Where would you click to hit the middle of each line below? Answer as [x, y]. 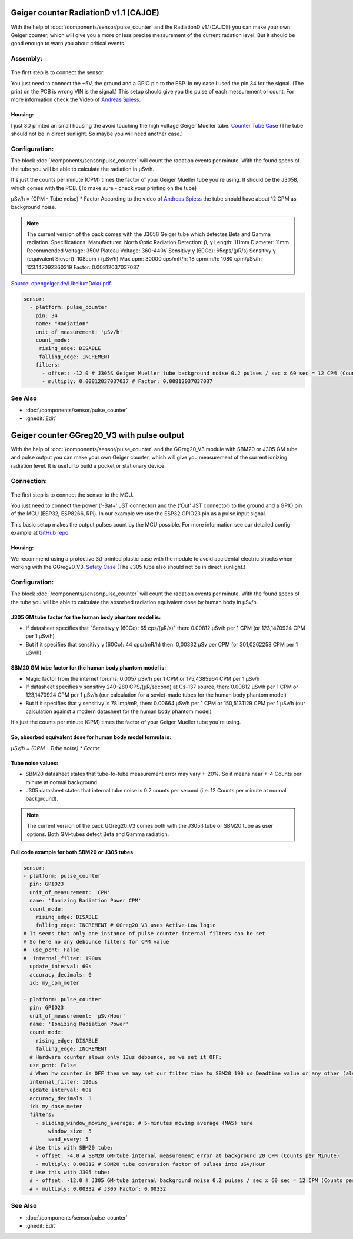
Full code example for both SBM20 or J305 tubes [72, 852]
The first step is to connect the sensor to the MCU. [72, 495]
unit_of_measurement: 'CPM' [70, 892]
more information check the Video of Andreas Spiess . [76, 99]
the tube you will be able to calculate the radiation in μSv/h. [82, 169]
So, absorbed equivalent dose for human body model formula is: [91, 737]
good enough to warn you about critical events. [68, 44]
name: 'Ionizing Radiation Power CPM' [85, 901]
